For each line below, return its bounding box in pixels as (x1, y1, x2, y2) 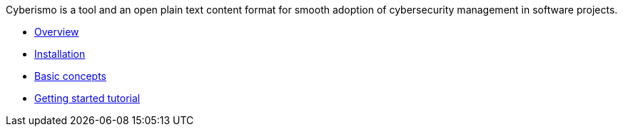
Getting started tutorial (34, 92, 141, 104)
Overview (34, 26, 79, 38)
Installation (34, 48, 86, 60)
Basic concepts (34, 70, 106, 82)
